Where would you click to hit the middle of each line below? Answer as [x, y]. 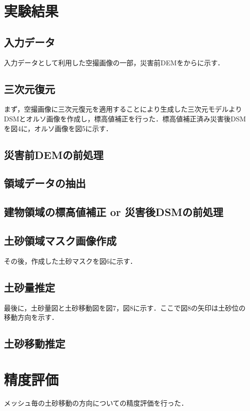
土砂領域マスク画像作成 [60, 240]
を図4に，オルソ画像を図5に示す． [58, 128]
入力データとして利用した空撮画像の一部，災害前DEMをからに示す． [114, 62]
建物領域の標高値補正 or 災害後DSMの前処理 [114, 212]
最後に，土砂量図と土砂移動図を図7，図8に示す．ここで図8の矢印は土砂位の [125, 307]
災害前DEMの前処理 [54, 154]
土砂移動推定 [35, 343]
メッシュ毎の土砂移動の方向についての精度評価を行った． [96, 402]
